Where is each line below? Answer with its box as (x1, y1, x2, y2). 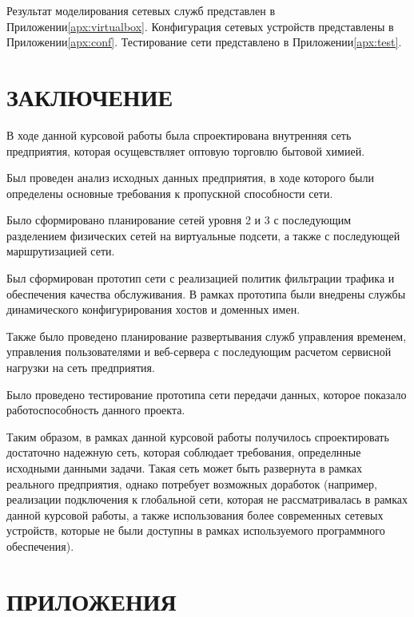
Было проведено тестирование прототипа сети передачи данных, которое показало (6, 386, 407, 402)
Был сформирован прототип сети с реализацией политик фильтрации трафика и (6, 270, 395, 287)
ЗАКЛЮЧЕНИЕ (6, 80, 173, 113)
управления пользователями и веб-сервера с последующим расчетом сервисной (6, 343, 392, 360)
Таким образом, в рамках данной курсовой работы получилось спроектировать (6, 428, 389, 445)
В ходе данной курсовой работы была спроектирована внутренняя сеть (6, 126, 352, 143)
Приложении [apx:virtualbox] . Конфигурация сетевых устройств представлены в (6, 18, 394, 34)
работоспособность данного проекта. (6, 401, 185, 418)
